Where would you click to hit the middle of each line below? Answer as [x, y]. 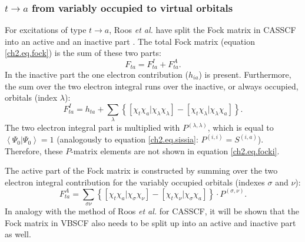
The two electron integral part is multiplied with [92, 127]
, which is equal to [241, 127]
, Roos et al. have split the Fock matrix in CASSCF [203, 30]
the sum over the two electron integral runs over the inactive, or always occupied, [152, 86]
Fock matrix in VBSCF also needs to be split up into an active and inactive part [150, 222]
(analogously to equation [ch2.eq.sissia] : [127, 139]
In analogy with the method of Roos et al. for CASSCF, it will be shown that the [152, 211]
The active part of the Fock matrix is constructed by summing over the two [141, 170]
